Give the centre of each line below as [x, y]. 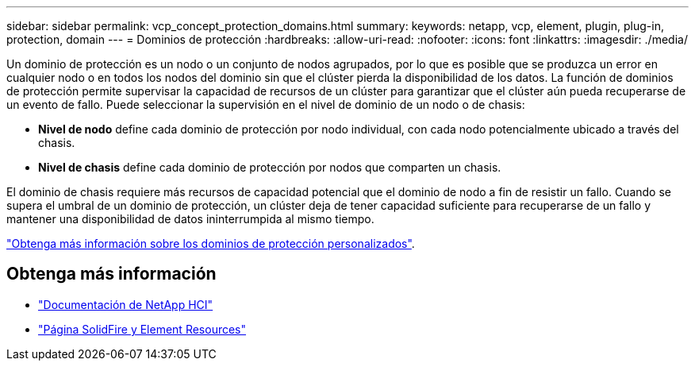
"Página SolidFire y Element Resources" [142, 329]
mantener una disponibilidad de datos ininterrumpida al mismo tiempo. [190, 219]
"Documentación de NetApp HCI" [126, 304]
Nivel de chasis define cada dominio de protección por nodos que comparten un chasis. [270, 167]
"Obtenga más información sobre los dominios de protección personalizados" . [211, 243]
